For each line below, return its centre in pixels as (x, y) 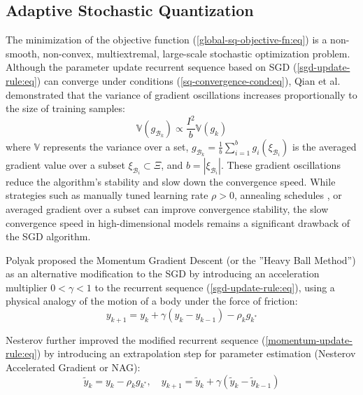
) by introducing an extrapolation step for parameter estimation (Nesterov (196, 353)
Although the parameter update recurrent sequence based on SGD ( (151, 67)
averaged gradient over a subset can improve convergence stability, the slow (167, 208)
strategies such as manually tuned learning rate (107, 195)
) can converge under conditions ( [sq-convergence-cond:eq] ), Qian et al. (188, 80)
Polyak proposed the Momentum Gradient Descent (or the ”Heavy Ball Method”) (181, 259)
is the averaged (325, 146)
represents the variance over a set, (116, 146)
